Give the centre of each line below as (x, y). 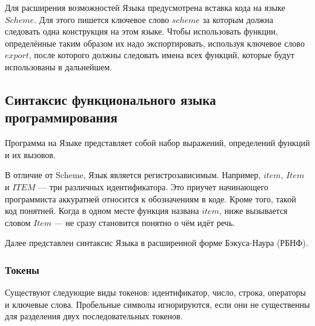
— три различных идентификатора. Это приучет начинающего (153, 186)
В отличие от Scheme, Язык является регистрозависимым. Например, (133, 175)
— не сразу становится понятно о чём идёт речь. (144, 222)
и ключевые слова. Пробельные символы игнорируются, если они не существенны (157, 304)
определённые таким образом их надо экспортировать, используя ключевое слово (155, 43)
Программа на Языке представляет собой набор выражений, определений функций (157, 143)
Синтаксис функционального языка (111, 99)
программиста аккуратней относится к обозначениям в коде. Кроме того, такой (151, 198)
